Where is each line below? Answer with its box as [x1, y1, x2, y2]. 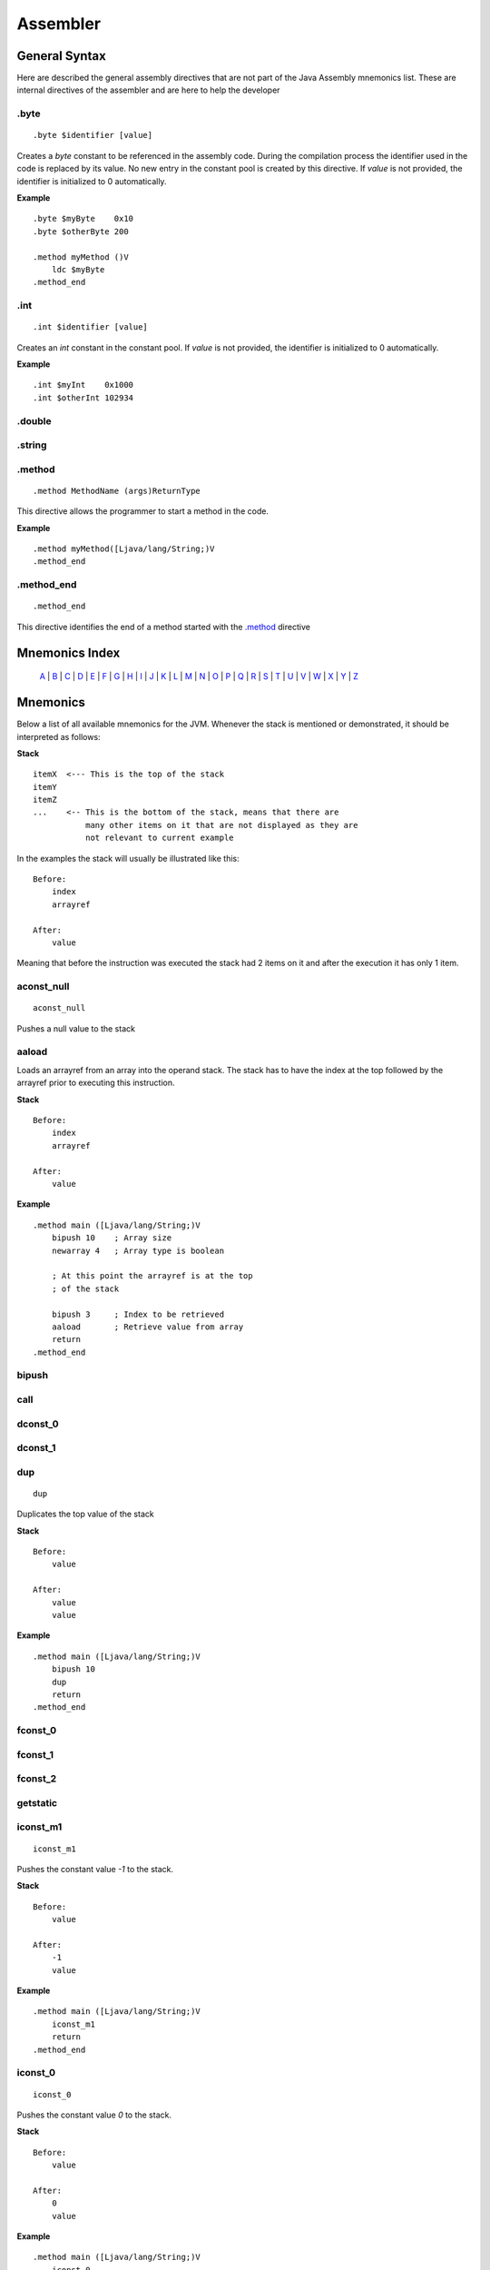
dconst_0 [16, 1417, 59, 1430]
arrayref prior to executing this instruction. [16, 1077, 176, 1089]
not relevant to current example [84, 833, 235, 844]
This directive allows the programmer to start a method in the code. [16, 506, 269, 517]
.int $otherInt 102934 [33, 392, 134, 403]
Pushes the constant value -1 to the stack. [16, 1863, 174, 1874]
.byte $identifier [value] [33, 130, 153, 141]
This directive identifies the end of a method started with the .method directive [16, 621, 310, 632]
